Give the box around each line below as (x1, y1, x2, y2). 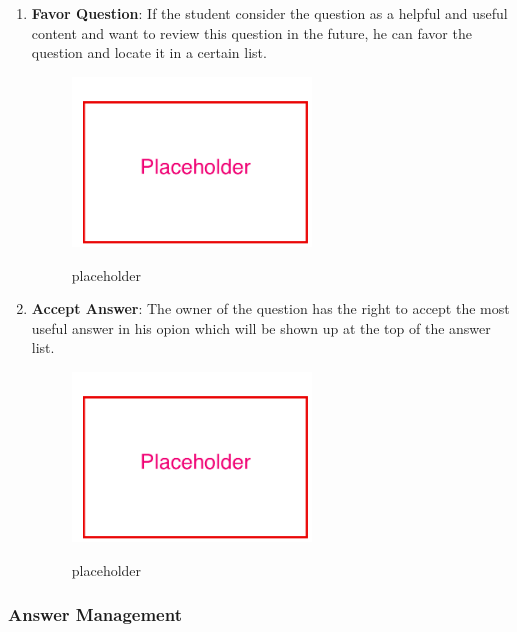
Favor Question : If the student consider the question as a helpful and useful (31, 3, 508, 23)
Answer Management (8, 602, 182, 627)
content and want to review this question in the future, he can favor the (31, 22, 472, 43)
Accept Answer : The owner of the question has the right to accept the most (31, 298, 510, 319)
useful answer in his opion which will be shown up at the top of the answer (31, 317, 491, 338)
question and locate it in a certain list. (31, 42, 267, 63)
